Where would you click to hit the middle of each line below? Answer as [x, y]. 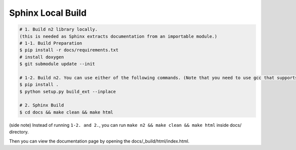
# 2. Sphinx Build [42, 105]
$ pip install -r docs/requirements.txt [69, 50]
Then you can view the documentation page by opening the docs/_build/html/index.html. [99, 141]
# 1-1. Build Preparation [51, 43]
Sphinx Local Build [48, 13]
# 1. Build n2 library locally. [59, 29]
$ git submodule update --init [57, 64]
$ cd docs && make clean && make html [66, 112]
